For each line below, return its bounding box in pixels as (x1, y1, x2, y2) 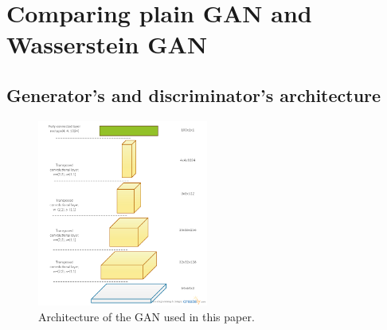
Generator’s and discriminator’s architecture (6, 82, 381, 107)
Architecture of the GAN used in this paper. (38, 308, 255, 324)
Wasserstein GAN (6, 28, 208, 61)
